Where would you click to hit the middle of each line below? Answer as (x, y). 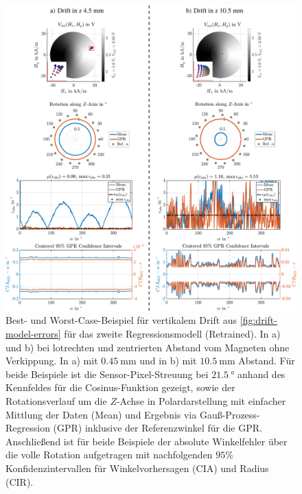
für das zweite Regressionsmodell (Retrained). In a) (172, 334)
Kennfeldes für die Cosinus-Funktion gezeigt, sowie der (120, 387)
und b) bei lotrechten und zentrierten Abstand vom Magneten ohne (148, 347)
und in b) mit (168, 361)
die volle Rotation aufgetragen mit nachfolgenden (109, 455)
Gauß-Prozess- (230, 414)
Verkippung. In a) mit (52, 361)
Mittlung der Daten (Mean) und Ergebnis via (101, 414)
